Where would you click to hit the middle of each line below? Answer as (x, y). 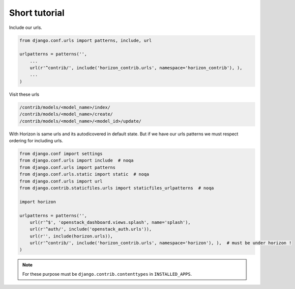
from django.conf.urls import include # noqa (76, 160)
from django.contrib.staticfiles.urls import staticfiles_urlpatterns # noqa (117, 188)
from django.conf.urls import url (61, 181)
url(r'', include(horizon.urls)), (71, 236)
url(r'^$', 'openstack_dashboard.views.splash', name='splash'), (110, 222)
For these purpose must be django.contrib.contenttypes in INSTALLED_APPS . (107, 274)
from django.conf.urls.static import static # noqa (84, 174)
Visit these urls (24, 94)
